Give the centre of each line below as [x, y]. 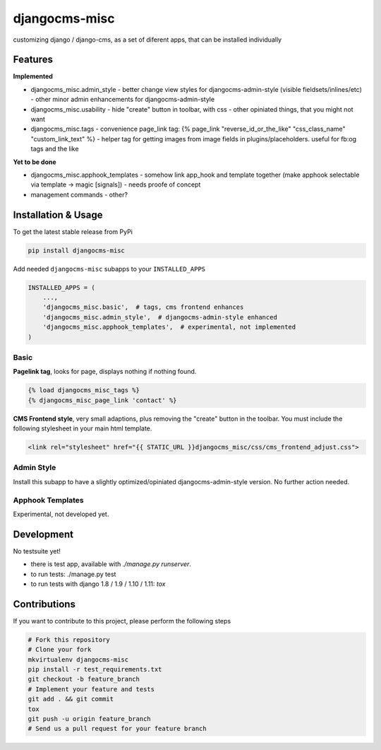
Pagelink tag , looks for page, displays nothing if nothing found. [105, 372]
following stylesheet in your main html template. [83, 428]
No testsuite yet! [37, 551]
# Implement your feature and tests [91, 689]
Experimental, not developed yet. [61, 514]
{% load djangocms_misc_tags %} [84, 390]
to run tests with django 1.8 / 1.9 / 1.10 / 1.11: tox [98, 584]
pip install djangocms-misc [76, 250]
